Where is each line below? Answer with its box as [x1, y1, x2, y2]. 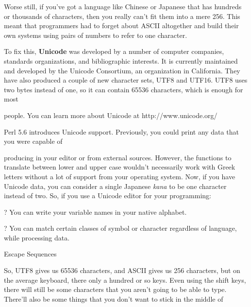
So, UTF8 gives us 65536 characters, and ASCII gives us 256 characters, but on [4, 265, 240, 275]
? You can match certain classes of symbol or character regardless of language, [4, 223, 237, 233]
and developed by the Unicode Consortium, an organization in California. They [4, 65, 240, 75]
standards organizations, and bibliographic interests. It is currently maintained [4, 55, 238, 66]
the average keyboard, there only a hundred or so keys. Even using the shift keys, [4, 274, 246, 285]
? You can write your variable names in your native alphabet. [4, 206, 187, 217]
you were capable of [4, 136, 63, 146]
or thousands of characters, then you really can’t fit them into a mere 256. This [4, 11, 240, 21]
